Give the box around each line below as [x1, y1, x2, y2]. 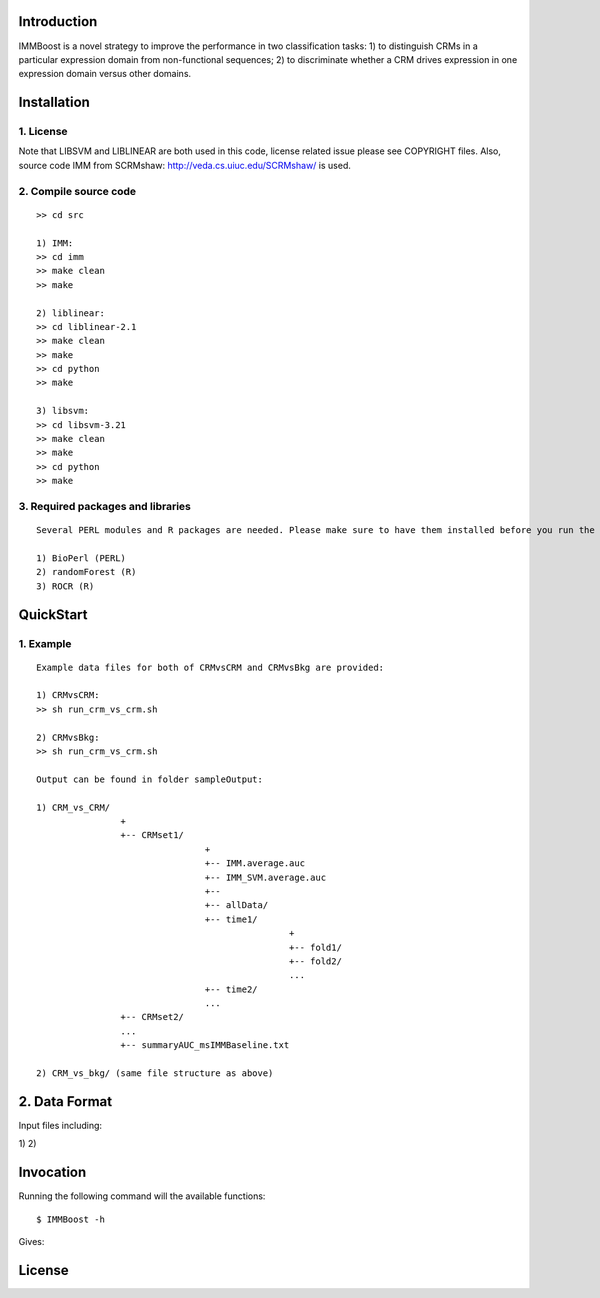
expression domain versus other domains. [18, 68, 192, 80]
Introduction [18, 13, 98, 30]
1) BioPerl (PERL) [36, 552, 127, 564]
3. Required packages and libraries [18, 499, 192, 513]
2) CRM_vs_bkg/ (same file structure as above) [36, 1068, 274, 1079]
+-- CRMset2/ [120, 1011, 185, 1023]
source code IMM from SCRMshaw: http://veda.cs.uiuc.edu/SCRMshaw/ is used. [18, 159, 352, 171]
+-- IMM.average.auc [204, 858, 305, 869]
